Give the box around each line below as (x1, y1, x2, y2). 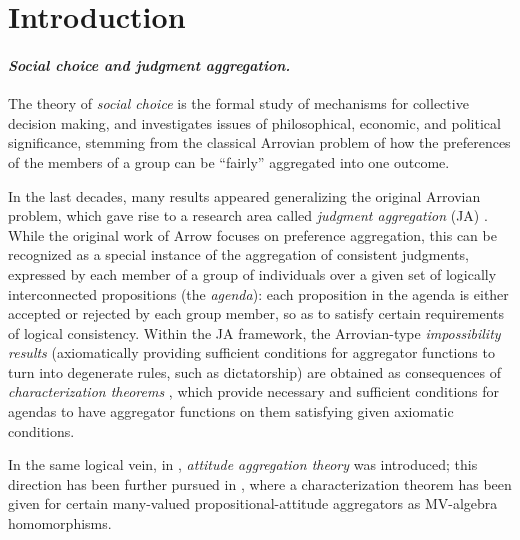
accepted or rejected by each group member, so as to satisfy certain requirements (8, 303, 505, 324)
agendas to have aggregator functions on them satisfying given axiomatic (8, 401, 454, 422)
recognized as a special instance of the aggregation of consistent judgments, (8, 244, 469, 265)
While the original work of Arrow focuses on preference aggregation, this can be (8, 224, 497, 245)
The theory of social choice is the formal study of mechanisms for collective (8, 93, 469, 114)
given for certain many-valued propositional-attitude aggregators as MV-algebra (8, 493, 498, 514)
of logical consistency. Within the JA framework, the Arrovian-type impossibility (8, 322, 501, 343)
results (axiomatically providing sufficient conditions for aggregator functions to (8, 342, 495, 363)
